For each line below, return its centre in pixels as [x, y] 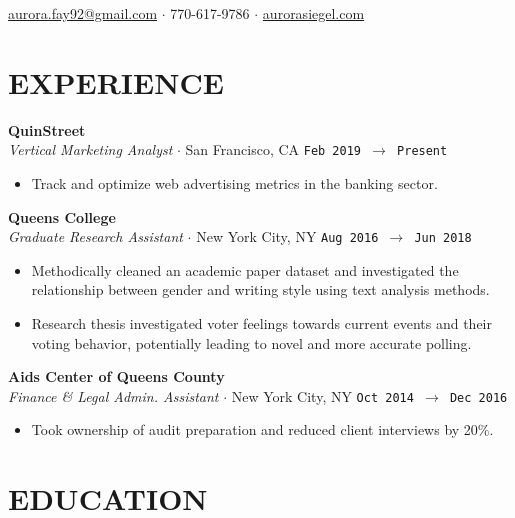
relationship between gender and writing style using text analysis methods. [260, 289]
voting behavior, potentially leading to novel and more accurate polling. [251, 342]
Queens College [62, 216]
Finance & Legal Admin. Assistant [113, 395]
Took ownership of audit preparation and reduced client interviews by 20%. [262, 429]
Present [422, 151]
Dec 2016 [478, 397]
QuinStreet [47, 129]
